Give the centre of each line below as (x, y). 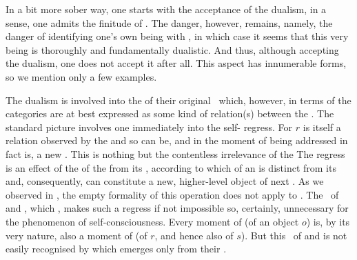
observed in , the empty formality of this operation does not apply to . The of (172, 194)
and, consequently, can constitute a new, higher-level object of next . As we (165, 181)
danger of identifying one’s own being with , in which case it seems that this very (177, 36)
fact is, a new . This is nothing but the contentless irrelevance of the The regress (175, 153)
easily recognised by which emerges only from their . (116, 249)
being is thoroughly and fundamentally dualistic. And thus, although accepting (172, 49)
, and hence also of (194, 235)
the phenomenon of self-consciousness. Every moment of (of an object (152, 221)
